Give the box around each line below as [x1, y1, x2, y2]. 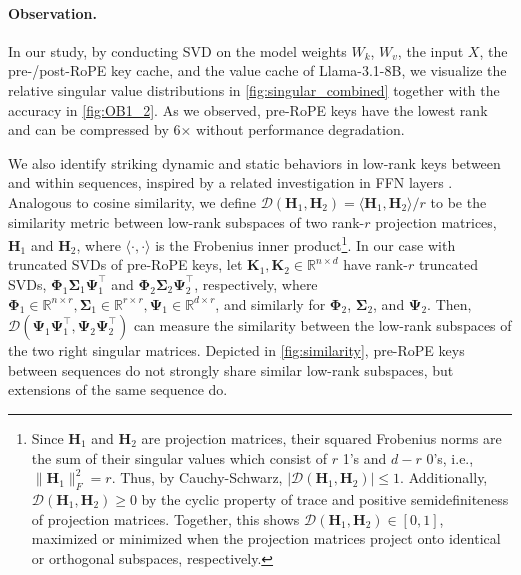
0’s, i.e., [426, 447, 474, 468]
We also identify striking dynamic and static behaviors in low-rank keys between [8, 152, 501, 173]
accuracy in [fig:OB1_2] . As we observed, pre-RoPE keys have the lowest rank [8, 99, 488, 120]
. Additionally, [400, 467, 488, 488]
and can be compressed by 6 [8, 119, 181, 140]
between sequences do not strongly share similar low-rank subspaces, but [8, 359, 454, 380]
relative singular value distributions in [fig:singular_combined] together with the [8, 79, 500, 100]
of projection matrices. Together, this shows [31, 508, 300, 529]
